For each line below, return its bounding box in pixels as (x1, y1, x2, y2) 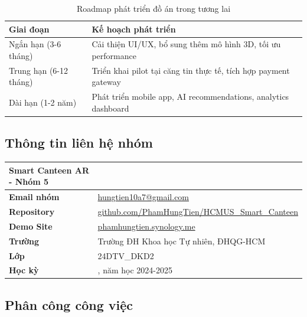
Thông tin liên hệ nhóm (5, 133, 153, 152)
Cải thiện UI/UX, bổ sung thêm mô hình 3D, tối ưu (92, 38, 281, 50)
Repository (9, 205, 55, 217)
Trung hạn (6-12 (9, 64, 68, 76)
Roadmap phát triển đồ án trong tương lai (76, 2, 231, 14)
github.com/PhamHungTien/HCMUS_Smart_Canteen (97, 205, 298, 217)
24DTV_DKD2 (97, 249, 154, 262)
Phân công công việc (5, 295, 133, 313)
